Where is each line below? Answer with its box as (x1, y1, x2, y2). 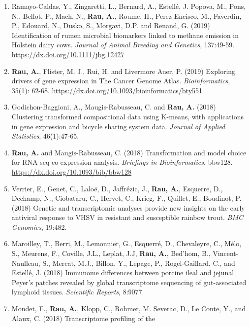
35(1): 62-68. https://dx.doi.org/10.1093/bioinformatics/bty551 (11, 85, 203, 95)
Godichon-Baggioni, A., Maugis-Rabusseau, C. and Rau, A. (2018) (11, 102, 216, 112)
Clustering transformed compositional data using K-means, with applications (11, 111, 244, 121)
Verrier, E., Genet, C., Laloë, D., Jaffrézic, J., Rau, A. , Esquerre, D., (11, 183, 223, 193)
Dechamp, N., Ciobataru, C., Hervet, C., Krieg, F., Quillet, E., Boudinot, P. (11, 193, 242, 203)
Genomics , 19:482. (11, 221, 67, 232)
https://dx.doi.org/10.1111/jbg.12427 (11, 49, 125, 59)
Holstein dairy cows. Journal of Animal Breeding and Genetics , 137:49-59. (11, 39, 235, 50)
